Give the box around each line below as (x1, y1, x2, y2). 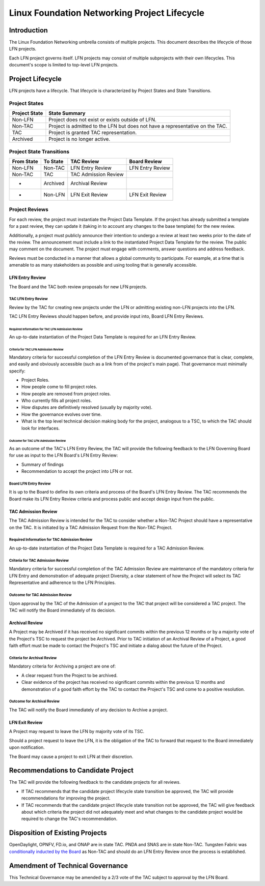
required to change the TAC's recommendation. (21, 816, 118, 822)
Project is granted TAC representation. (48, 129, 137, 136)
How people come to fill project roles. (21, 384, 98, 390)
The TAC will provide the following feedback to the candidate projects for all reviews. (9, 779, 181, 785)
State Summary (48, 110, 86, 117)
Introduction (9, 26, 48, 34)
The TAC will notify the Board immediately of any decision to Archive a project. (9, 707, 168, 713)
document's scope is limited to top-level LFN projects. (9, 62, 119, 68)
